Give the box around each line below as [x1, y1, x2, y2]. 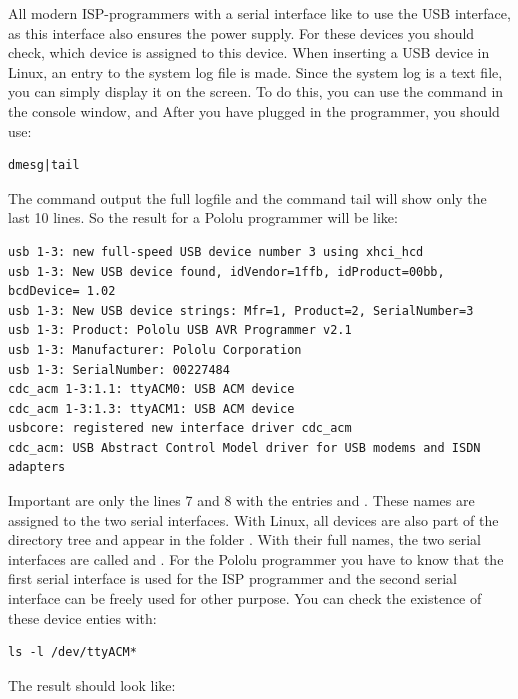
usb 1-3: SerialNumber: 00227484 [8, 362, 230, 377]
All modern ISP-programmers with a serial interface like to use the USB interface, [8, 3, 511, 23]
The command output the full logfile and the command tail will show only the [8, 187, 487, 208]
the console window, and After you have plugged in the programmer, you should [8, 100, 500, 121]
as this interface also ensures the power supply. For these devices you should [8, 22, 475, 43]
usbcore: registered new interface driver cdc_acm [8, 421, 352, 436]
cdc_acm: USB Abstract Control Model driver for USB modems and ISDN [8, 440, 481, 455]
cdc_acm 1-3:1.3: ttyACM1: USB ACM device [8, 401, 295, 416]
